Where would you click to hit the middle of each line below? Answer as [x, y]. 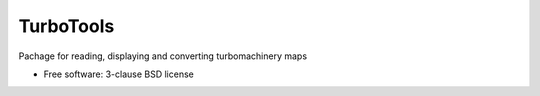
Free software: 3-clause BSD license [118, 74]
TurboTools [66, 26]
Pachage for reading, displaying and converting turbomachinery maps [163, 56]
